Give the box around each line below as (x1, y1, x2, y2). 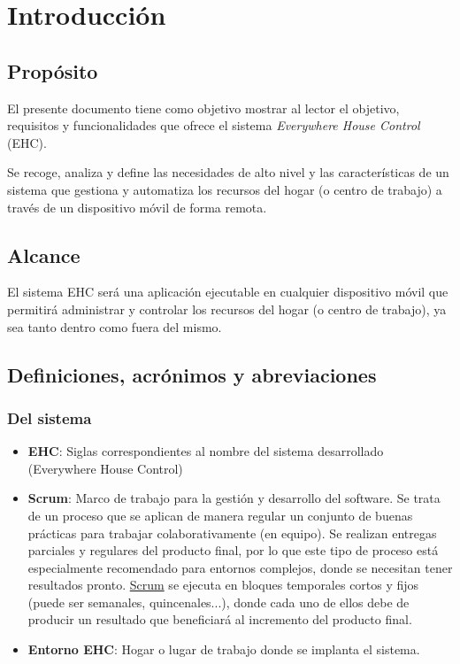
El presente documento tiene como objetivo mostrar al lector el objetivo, (7, 98, 400, 117)
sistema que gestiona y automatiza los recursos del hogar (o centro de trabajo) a (7, 180, 442, 198)
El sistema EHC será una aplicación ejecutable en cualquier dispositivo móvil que (7, 282, 448, 301)
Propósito (7, 57, 98, 84)
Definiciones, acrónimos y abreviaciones (7, 360, 377, 388)
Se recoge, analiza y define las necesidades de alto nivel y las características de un (7, 163, 449, 181)
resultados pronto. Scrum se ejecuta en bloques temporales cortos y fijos (27, 575, 419, 594)
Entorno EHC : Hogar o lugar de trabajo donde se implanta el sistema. (27, 640, 420, 659)
